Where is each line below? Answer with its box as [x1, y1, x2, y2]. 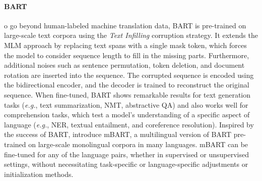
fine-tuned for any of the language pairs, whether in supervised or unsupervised [4, 149, 249, 159]
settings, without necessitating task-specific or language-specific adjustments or [4, 159, 248, 169]
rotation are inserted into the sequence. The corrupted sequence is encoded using [4, 69, 254, 80]
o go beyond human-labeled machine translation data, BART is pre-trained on [4, 20, 246, 30]
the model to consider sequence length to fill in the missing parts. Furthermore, [4, 50, 249, 60]
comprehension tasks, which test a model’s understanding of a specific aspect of [4, 109, 250, 120]
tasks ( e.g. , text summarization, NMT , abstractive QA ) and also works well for [4, 99, 248, 110]
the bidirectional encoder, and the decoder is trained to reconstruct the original [4, 79, 249, 90]
